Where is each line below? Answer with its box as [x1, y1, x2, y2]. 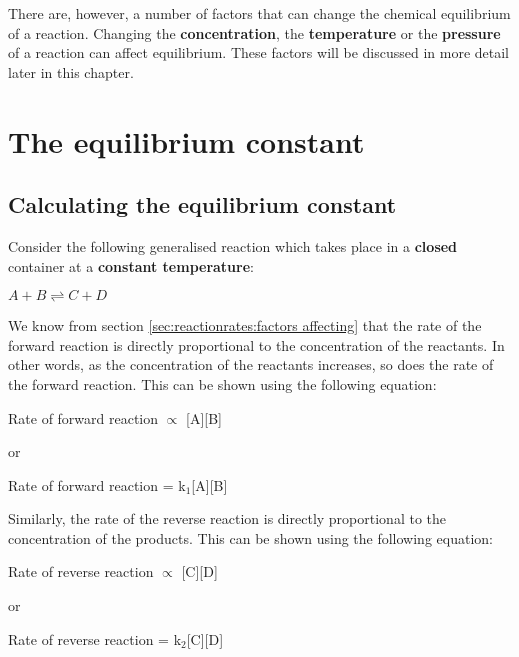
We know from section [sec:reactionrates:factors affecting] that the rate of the [8, 315, 482, 336]
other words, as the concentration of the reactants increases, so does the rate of [8, 354, 494, 375]
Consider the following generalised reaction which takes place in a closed [8, 235, 458, 256]
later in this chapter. [8, 61, 134, 82]
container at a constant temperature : [8, 255, 254, 276]
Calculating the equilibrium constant [8, 189, 397, 220]
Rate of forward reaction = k [8, 474, 186, 495]
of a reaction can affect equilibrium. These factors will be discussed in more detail [8, 42, 510, 63]
